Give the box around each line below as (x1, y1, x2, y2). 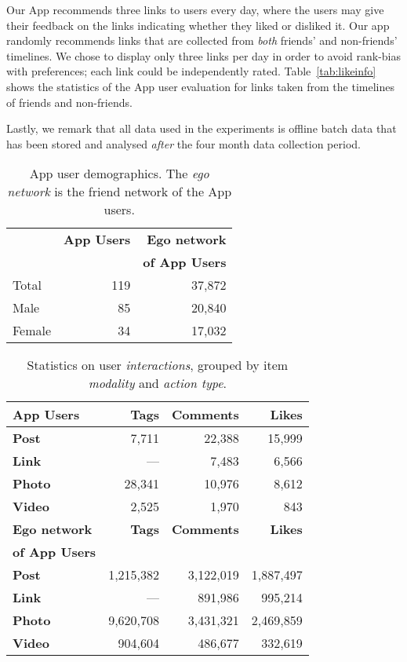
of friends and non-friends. (6, 93, 133, 110)
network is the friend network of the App (7, 182, 232, 201)
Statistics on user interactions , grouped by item (27, 356, 289, 375)
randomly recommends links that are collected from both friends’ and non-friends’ (6, 32, 398, 49)
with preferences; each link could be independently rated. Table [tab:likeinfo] (6, 63, 376, 79)
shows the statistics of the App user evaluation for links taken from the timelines (6, 78, 394, 94)
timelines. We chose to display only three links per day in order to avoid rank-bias (6, 47, 402, 64)
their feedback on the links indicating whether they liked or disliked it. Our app (6, 16, 390, 33)
